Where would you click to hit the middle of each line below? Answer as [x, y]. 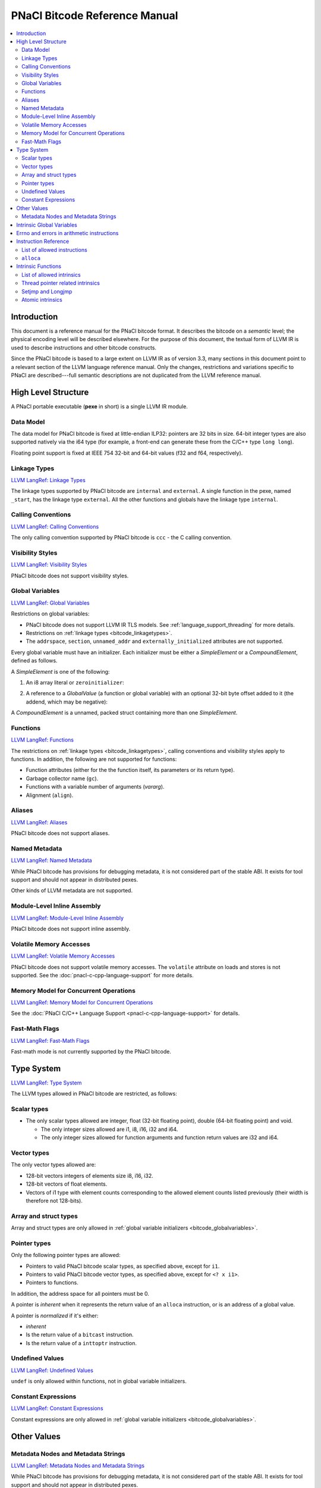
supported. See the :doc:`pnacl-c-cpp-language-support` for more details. [102, 975]
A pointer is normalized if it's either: [55, 1315]
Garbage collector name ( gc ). [62, 778]
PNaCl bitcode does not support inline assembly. [71, 929]
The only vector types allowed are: [53, 1165]
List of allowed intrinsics [51, 274]
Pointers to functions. [52, 1283]
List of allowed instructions [54, 249]
